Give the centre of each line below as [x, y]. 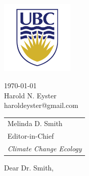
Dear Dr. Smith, [29, 168]
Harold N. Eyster [30, 95]
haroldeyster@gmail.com [41, 105]
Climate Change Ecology [45, 149]
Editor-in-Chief [31, 136]
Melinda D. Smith [35, 123]
